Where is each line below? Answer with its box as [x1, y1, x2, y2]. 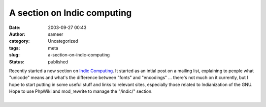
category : [9, 38, 30, 44]
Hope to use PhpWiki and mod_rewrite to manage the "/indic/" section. [9, 88, 153, 94]
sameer [48, 31, 64, 37]
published [48, 59, 68, 65]
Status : [9, 59, 25, 65]
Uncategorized [48, 38, 78, 44]
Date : [9, 25, 21, 30]
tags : [9, 45, 20, 51]
